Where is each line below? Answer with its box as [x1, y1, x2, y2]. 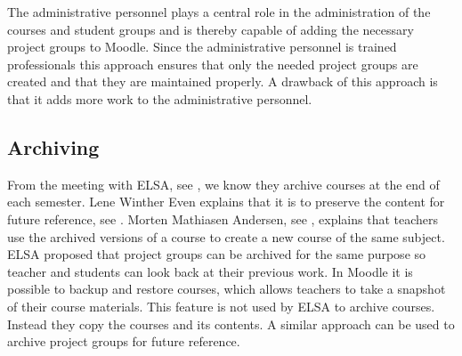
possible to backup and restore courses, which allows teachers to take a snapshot [7, 279, 446, 298]
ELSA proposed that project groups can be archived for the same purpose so [7, 245, 426, 263]
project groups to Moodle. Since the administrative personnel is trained [7, 37, 397, 56]
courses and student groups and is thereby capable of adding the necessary [7, 20, 414, 38]
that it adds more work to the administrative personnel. [7, 89, 312, 108]
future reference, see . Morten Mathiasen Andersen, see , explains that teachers [7, 209, 439, 228]
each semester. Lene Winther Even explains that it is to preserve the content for [7, 192, 445, 211]
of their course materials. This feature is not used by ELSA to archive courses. [7, 296, 435, 315]
